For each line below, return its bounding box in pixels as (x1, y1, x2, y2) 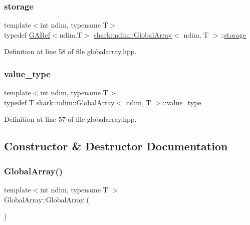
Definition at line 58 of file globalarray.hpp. (4, 46, 137, 57)
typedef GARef (4, 29, 51, 40)
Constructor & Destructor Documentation (4, 138, 228, 154)
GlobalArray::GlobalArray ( (4, 194, 89, 204)
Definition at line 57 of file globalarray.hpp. (4, 114, 137, 124)
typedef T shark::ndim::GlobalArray (4, 97, 115, 107)
